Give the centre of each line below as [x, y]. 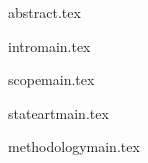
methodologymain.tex [74, 146]
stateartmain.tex [58, 112]
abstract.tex [44, 12]
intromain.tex [49, 45]
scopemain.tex [51, 79]
